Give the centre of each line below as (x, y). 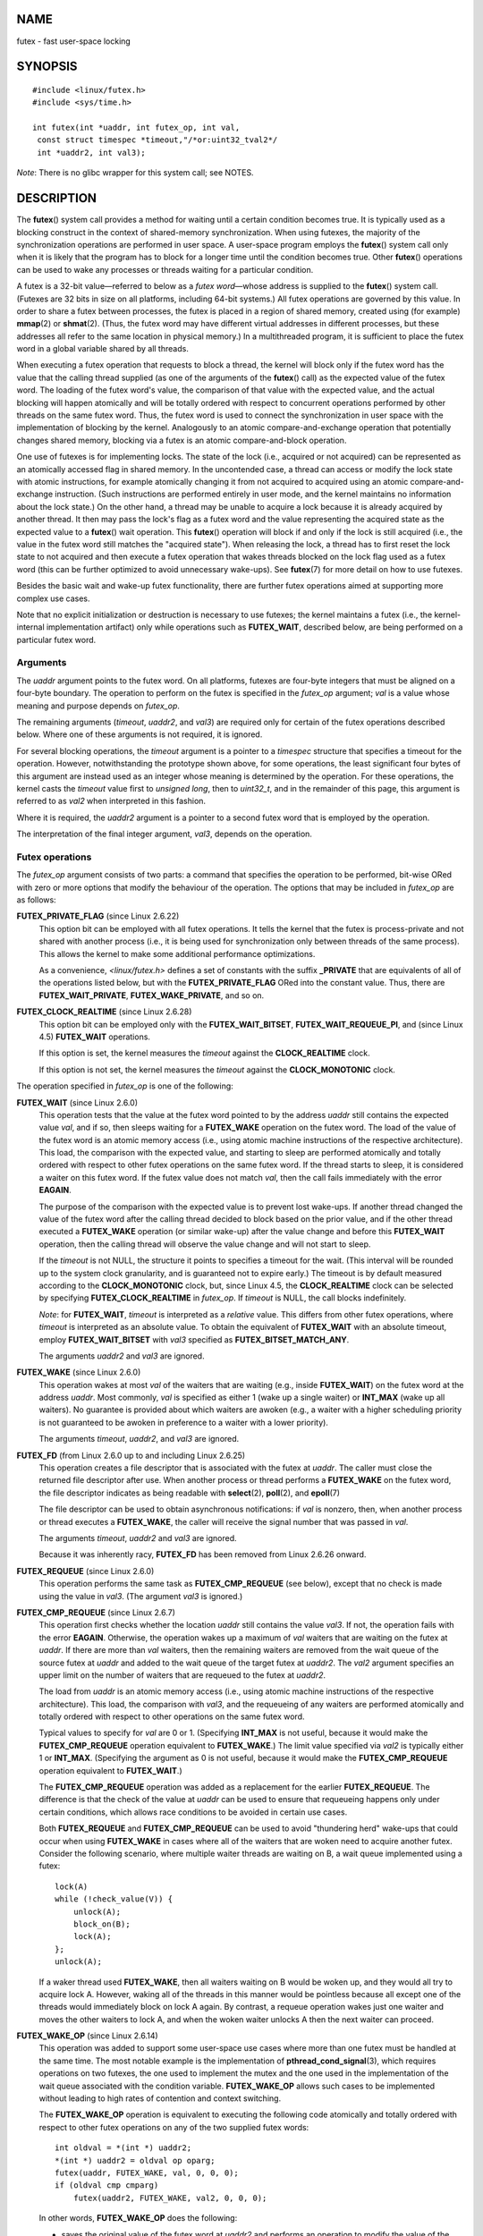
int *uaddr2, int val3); (92, 152)
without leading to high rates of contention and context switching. (160, 2098)
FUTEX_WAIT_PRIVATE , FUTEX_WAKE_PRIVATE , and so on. (152, 995)
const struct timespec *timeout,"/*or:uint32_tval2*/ (157, 140)
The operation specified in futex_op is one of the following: (125, 1086)
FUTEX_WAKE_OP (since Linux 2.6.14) (87, 2036)
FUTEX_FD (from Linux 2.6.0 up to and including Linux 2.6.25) (131, 1455)
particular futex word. (56, 639)
